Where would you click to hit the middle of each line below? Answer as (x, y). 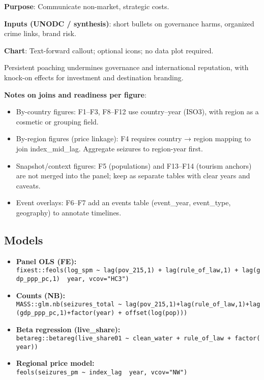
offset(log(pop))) (156, 313)
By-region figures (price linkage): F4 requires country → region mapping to (133, 138)
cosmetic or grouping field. (57, 121)
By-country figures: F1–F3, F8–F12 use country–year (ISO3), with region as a (137, 112)
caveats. (28, 185)
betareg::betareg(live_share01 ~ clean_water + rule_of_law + (124, 339)
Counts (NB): (40, 295)
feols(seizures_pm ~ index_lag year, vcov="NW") (102, 373)
